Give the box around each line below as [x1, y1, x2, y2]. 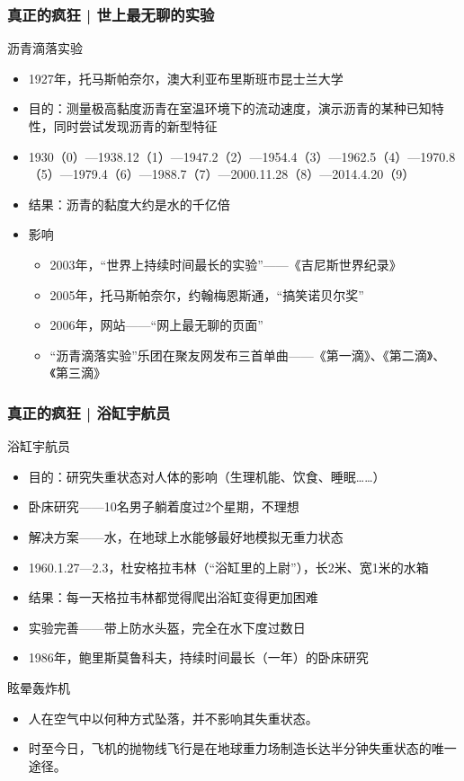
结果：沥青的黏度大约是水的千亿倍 [28, 194, 230, 213]
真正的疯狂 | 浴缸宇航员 [7, 401, 171, 423]
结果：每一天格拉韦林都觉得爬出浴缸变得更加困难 [28, 588, 318, 607]
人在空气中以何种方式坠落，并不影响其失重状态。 [28, 708, 318, 727]
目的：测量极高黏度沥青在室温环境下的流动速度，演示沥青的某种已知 [28, 99, 432, 118]
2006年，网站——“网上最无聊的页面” [49, 315, 263, 334]
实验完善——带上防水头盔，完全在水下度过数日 [28, 617, 306, 636]
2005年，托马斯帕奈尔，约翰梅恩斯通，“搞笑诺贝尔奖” [49, 285, 364, 304]
